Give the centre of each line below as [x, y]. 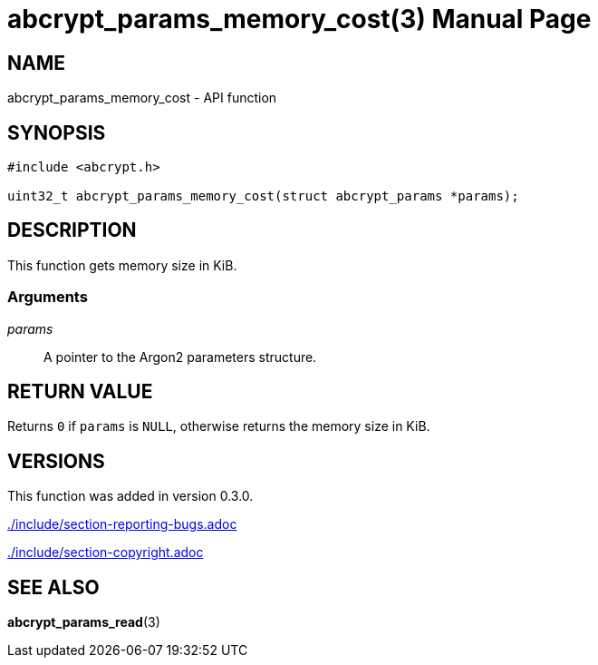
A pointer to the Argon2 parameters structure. [180, 357]
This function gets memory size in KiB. [122, 265]
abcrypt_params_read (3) [84, 622]
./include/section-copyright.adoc [106, 553]
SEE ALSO [53, 587]
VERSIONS [56, 461]
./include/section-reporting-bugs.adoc [122, 524]
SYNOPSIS [57, 132]
